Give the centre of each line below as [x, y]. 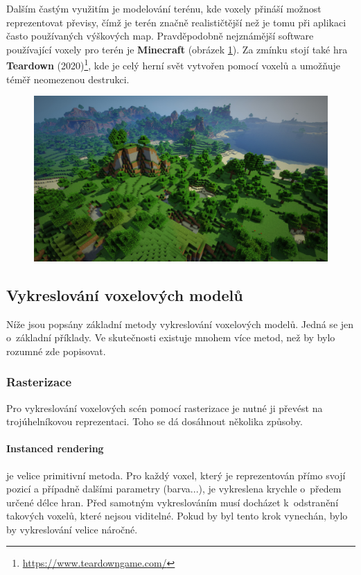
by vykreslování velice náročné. [72, 529]
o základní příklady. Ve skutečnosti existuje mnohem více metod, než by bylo [171, 337]
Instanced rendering [55, 448]
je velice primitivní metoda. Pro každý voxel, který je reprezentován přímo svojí [176, 475]
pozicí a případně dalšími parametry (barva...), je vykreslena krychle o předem [174, 489]
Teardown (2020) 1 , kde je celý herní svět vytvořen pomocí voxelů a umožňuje [173, 65]
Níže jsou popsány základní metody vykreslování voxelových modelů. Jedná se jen [180, 324]
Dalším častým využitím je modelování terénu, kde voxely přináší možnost [164, 8]
